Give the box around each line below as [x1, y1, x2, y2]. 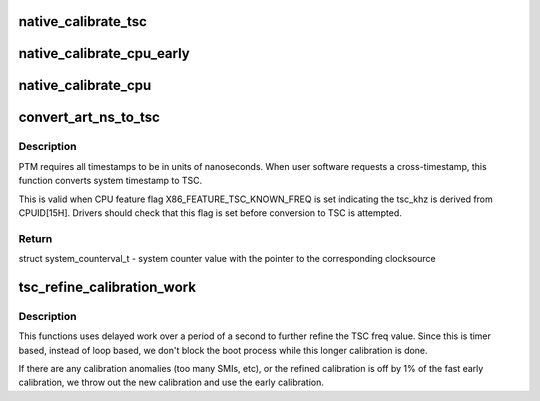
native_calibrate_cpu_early [18, 45, 190, 62]
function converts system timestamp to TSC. [18, 175, 203, 187]
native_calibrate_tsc [18, 13, 147, 30]
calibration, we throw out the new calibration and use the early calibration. [18, 376, 325, 389]
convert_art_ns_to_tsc [18, 109, 160, 126]
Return [18, 231, 53, 245]
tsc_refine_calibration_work [18, 278, 197, 295]
